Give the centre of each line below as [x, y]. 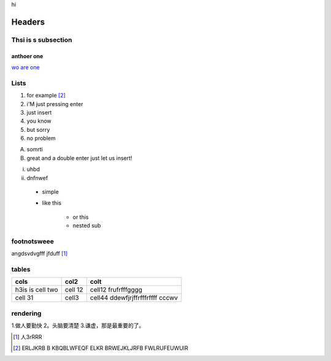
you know [39, 121]
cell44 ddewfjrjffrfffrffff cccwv [134, 298]
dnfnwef [37, 178]
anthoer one [27, 56]
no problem [41, 139]
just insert [39, 112]
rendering [26, 313]
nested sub [87, 226]
